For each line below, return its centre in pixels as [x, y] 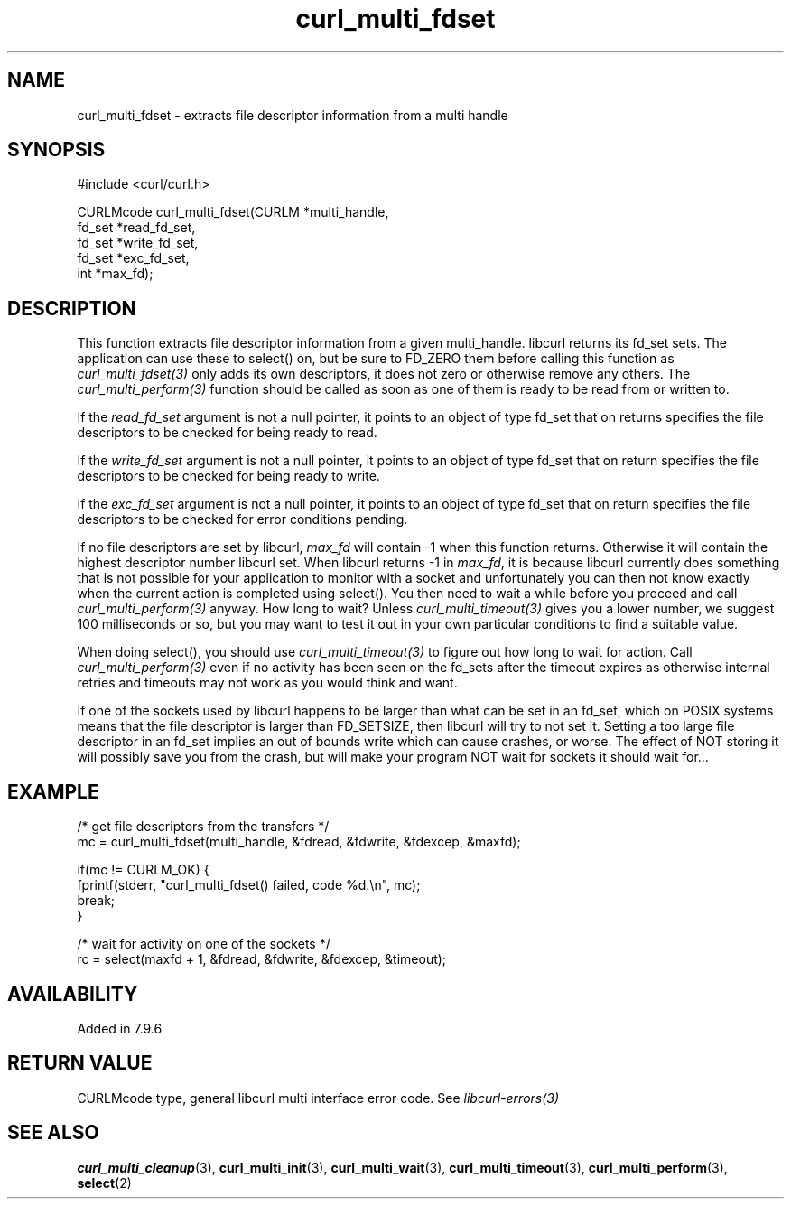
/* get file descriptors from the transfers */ [203, 827]
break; [96, 901]
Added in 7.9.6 [120, 1028]
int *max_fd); [115, 274]
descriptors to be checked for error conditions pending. [242, 519]
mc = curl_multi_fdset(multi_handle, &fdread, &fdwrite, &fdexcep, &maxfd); [299, 842]
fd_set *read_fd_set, [136, 228]
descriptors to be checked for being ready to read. [227, 433]
